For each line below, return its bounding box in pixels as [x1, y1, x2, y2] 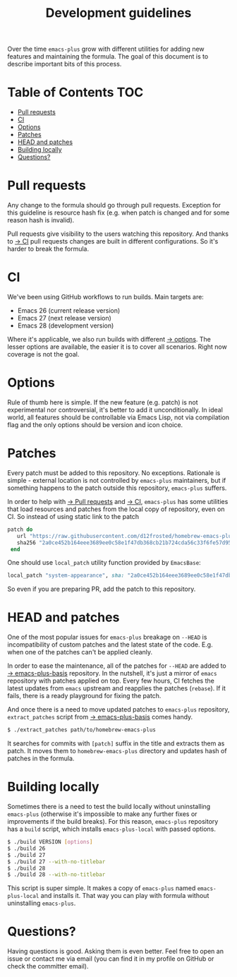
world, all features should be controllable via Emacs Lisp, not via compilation [7, 413, 230, 421]
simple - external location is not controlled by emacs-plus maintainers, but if [7, 476, 226, 484]
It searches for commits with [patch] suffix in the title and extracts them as [7, 739, 225, 748]
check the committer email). [7, 962, 89, 971]
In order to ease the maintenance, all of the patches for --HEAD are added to [7, 661, 227, 670]
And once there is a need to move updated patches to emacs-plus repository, [7, 705, 230, 714]
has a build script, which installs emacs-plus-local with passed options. [7, 825, 217, 833]
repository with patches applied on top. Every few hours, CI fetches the [7, 676, 215, 685]
